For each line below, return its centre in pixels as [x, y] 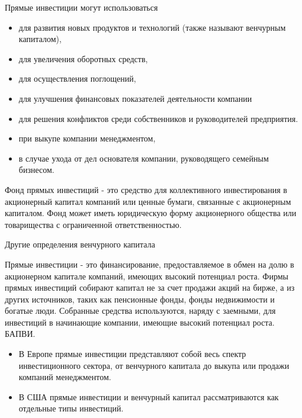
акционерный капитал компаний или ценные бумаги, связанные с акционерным [148, 201]
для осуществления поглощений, [77, 78]
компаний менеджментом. [65, 377]
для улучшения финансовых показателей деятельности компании [135, 98]
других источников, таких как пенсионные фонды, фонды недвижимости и [140, 299]
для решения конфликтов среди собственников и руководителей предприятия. [158, 118]
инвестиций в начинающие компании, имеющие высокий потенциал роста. [140, 322]
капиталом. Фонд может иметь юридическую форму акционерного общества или [151, 213]
